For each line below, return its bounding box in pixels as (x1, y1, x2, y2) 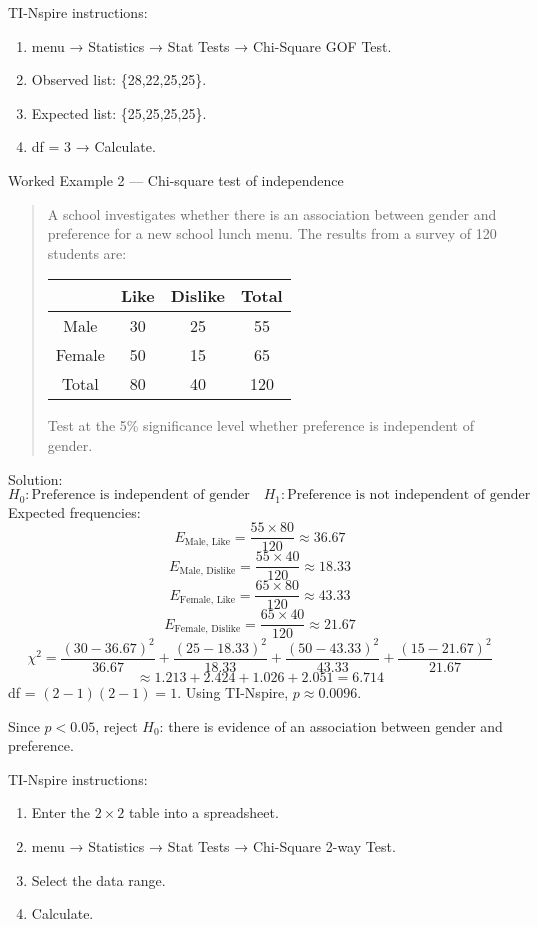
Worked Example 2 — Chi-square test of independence (8, 169, 344, 190)
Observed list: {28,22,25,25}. (31, 69, 207, 90)
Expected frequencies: (8, 501, 141, 522)
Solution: (8, 468, 63, 489)
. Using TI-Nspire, (177, 681, 289, 702)
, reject (95, 715, 138, 736)
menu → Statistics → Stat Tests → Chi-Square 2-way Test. (31, 835, 396, 856)
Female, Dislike (174, 624, 241, 635)
